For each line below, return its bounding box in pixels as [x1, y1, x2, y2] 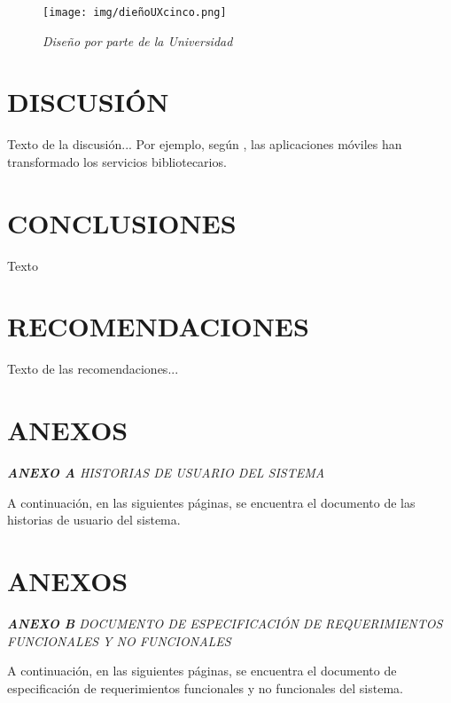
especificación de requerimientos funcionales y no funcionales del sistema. [7, 678, 403, 697]
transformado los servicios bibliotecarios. [7, 152, 227, 170]
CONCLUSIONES [7, 204, 237, 241]
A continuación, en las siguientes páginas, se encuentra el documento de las [7, 493, 416, 511]
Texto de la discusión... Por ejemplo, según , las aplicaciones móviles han [7, 135, 402, 154]
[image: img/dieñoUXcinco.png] [43, 6, 227, 19]
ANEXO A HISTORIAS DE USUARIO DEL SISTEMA [7, 463, 325, 482]
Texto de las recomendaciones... [7, 359, 179, 378]
